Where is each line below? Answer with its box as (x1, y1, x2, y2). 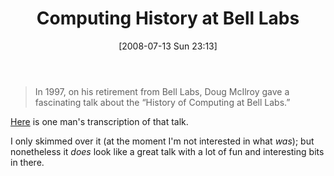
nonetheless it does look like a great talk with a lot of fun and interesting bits (10, 145, 325, 157)
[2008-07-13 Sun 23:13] (118, 40, 218, 52)
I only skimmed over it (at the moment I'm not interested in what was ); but (10, 135, 315, 147)
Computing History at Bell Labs (36, 7, 300, 30)
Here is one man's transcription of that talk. (10, 115, 189, 127)
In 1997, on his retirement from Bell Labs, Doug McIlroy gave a (34, 85, 290, 97)
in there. (10, 156, 45, 168)
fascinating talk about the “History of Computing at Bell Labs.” (34, 96, 291, 108)
